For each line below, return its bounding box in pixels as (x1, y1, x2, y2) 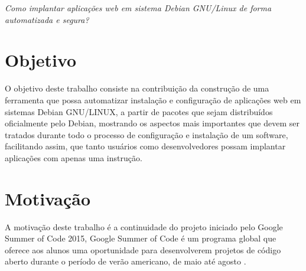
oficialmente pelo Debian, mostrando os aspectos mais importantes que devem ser (5, 117, 300, 129)
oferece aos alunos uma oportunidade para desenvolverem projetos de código (5, 243, 281, 256)
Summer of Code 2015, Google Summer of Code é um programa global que (5, 232, 276, 244)
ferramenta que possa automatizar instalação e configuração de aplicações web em (5, 93, 301, 106)
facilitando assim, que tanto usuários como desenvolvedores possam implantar (5, 140, 286, 152)
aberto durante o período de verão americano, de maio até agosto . (5, 255, 246, 267)
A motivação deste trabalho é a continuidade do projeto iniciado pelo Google (5, 220, 283, 233)
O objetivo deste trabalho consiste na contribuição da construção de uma (5, 82, 269, 94)
